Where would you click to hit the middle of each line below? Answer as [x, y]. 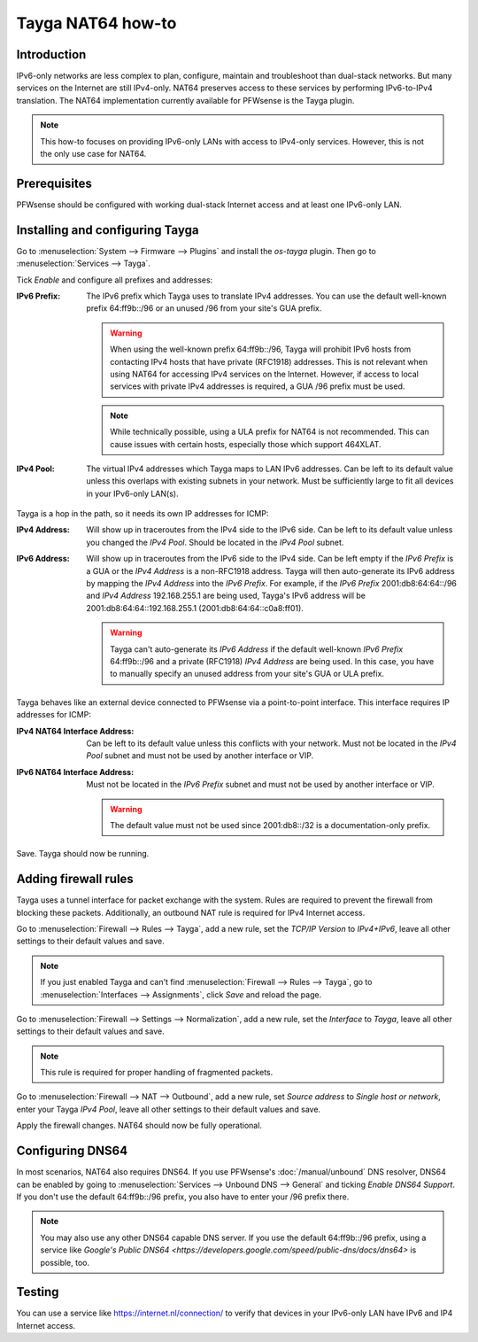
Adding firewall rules [75, 879]
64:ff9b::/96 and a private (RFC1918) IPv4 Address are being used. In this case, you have [272, 661]
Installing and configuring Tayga [108, 230]
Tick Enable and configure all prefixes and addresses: [115, 280]
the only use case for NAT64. [93, 154]
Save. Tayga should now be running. [83, 854]
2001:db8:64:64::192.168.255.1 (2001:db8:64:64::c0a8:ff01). [195, 608]
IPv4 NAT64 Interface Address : [75, 731]
